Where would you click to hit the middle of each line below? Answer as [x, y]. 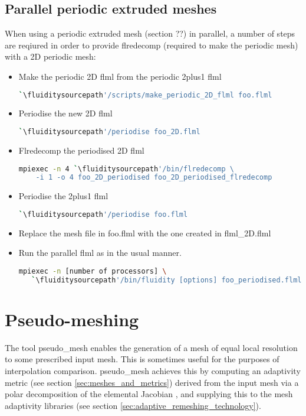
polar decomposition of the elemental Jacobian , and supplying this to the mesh [149, 394]
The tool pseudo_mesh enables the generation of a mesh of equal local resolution [151, 347]
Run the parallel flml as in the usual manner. [100, 253]
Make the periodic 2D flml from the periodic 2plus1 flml [120, 76]
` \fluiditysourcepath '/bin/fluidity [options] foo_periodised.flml [167, 280]
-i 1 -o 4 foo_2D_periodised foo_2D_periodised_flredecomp [154, 178]
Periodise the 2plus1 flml [63, 196]
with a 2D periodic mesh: [50, 56]
